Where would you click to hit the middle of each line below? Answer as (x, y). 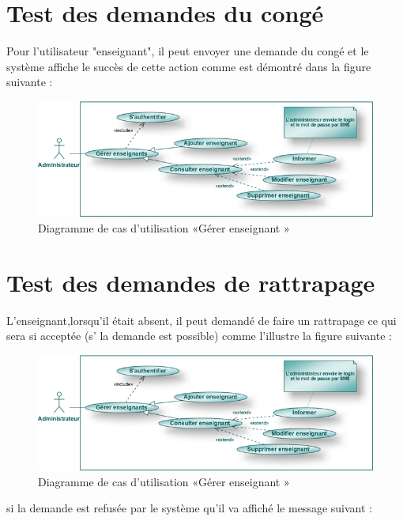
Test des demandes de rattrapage (191, 282)
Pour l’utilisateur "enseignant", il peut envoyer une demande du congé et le (188, 51)
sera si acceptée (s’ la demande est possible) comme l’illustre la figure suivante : (199, 336)
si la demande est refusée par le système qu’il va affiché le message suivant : (189, 508)
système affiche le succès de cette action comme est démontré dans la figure (189, 66)
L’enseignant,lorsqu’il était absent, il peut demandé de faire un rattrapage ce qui (201, 320)
